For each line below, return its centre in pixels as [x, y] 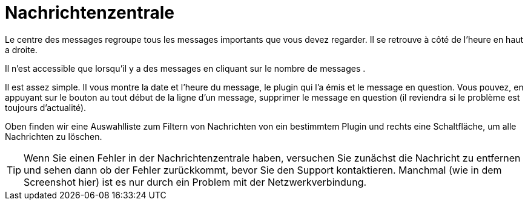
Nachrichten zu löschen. [54, 136]
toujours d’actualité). [46, 107]
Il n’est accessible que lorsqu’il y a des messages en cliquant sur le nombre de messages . [185, 68]
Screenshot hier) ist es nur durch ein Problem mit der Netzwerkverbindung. [195, 182]
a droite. [21, 49]
